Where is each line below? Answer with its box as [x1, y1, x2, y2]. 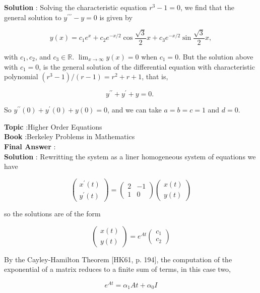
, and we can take [107, 104, 162, 115]
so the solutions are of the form [4, 208, 101, 219]
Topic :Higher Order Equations [4, 121, 102, 132]
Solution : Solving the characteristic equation [4, 2, 147, 12]
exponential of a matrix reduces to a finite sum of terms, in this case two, [4, 264, 231, 274]
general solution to [4, 12, 61, 22]
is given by [99, 12, 133, 22]
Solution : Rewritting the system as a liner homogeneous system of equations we [4, 151, 256, 161]
